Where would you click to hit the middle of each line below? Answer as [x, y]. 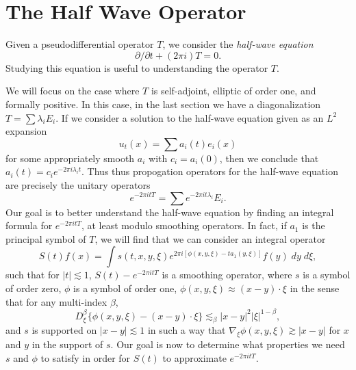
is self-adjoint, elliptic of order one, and [233, 91]
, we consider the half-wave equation [238, 44]
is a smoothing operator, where [227, 275]
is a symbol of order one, [125, 288]
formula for [29, 225]
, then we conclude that [269, 158]
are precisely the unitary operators [78, 184]
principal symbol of [46, 238]
